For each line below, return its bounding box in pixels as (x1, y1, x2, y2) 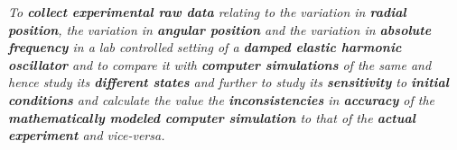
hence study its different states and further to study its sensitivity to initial (8, 73, 449, 92)
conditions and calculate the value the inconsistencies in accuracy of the (8, 90, 435, 109)
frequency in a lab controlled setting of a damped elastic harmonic (8, 38, 402, 57)
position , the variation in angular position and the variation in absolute (8, 20, 432, 39)
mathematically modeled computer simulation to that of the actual (8, 108, 415, 127)
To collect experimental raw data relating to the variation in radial (8, 3, 406, 21)
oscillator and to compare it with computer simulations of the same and (8, 55, 432, 74)
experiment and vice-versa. (8, 126, 165, 145)
